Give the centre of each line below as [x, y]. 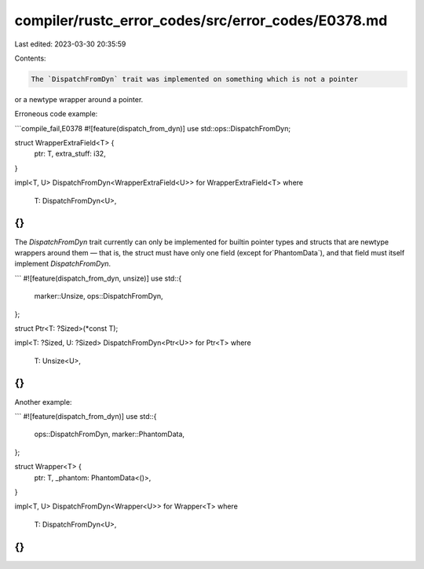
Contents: [30, 58]
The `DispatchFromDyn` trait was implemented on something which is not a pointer [195, 79]
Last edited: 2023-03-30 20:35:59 [70, 44]
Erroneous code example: [56, 114]
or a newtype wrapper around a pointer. [79, 99]
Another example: [43, 402]
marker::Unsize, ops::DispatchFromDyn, [99, 296]
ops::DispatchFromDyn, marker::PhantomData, [109, 434]
